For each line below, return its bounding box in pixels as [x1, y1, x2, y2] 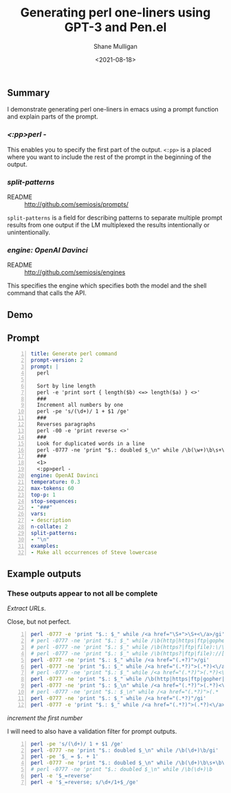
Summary [7, 87, 50, 98]
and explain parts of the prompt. [7, 112, 98, 121]
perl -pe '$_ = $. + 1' [30, 753, 99, 760]
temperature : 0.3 [30, 478, 80, 485]
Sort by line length [36, 382, 96, 390]
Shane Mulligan [93, 42, 137, 50]
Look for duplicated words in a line [36, 440, 145, 447]
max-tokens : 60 [30, 485, 74, 491]
